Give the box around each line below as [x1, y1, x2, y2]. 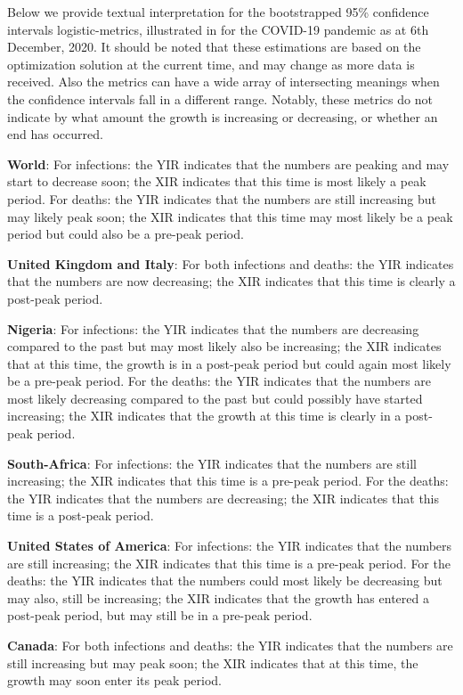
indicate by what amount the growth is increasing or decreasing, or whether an [7, 107, 438, 126]
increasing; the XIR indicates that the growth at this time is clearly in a [7, 406, 402, 425]
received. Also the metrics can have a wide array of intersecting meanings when [7, 72, 440, 91]
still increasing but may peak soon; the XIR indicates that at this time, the [7, 653, 418, 672]
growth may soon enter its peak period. [7, 671, 222, 690]
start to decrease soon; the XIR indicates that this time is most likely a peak [7, 172, 426, 191]
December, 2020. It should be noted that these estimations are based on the [7, 37, 421, 56]
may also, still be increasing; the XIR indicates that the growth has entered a [7, 588, 429, 607]
